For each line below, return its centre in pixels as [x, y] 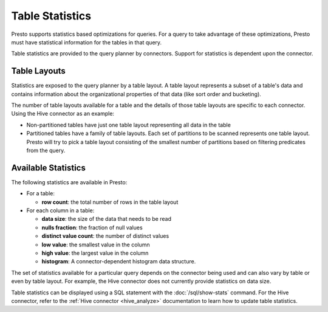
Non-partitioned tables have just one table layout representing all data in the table [128, 125]
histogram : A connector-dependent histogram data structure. [119, 262]
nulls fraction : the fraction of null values [92, 227]
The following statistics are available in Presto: [69, 182]
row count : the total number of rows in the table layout [110, 202]
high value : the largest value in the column [95, 253]
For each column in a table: [60, 210]
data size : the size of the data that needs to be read [106, 219]
